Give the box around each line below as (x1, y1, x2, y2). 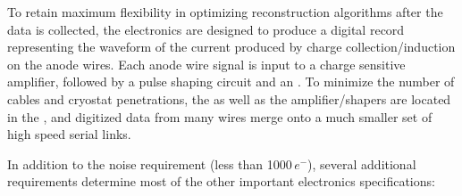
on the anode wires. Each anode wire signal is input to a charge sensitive (7, 54, 406, 73)
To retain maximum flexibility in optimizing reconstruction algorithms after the (7, 3, 443, 20)
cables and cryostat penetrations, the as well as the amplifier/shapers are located (7, 89, 451, 108)
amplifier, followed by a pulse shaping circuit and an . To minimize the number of (7, 72, 455, 91)
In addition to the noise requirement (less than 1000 (7, 154, 292, 173)
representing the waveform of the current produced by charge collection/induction (7, 37, 456, 56)
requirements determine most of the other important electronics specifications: (7, 172, 435, 191)
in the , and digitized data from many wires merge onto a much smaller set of (7, 107, 433, 126)
